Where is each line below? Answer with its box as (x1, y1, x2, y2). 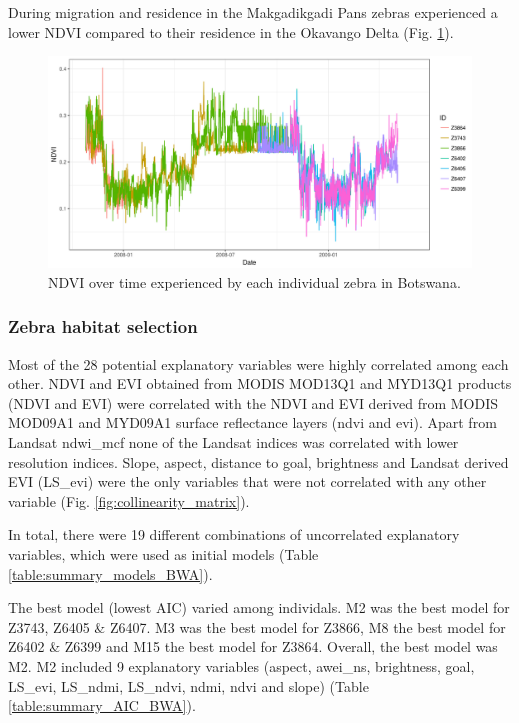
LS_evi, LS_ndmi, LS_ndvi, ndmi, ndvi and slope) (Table (8, 675, 369, 696)
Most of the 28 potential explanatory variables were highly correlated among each (8, 353, 509, 374)
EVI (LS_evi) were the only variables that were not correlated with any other (8, 471, 487, 492)
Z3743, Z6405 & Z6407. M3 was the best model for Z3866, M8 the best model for (8, 616, 506, 637)
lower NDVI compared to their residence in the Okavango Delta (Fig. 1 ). (8, 21, 454, 42)
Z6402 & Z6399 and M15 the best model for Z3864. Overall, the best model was (8, 636, 498, 657)
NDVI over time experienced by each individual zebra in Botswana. (48, 271, 461, 292)
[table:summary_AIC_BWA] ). (8, 695, 196, 716)
